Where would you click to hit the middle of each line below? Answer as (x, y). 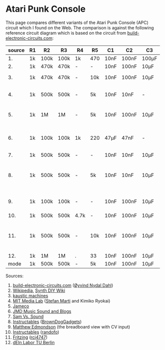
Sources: (15, 276)
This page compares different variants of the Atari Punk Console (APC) (77, 22)
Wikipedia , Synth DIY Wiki (39, 290)
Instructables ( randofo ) (36, 332)
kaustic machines (30, 295)
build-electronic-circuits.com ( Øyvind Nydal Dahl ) (63, 285)
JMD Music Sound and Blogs (42, 311)
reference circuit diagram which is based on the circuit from (66, 33)
